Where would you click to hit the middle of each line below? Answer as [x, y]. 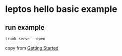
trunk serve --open [25, 39]
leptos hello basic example [61, 9]
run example [25, 28]
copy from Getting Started [32, 48]
